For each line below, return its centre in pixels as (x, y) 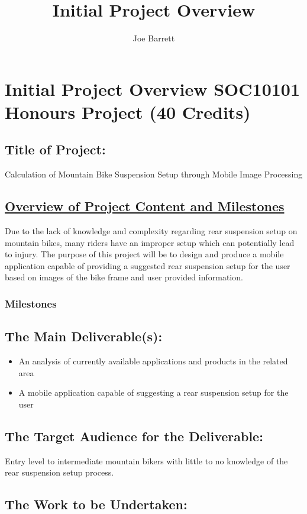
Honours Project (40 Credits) (128, 111)
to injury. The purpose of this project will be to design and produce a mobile (144, 254)
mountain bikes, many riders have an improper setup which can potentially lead (150, 242)
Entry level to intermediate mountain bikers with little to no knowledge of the (146, 460)
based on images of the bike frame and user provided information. (124, 277)
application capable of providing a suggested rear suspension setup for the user (148, 265)
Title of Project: (55, 149)
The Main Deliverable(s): (84, 336)
